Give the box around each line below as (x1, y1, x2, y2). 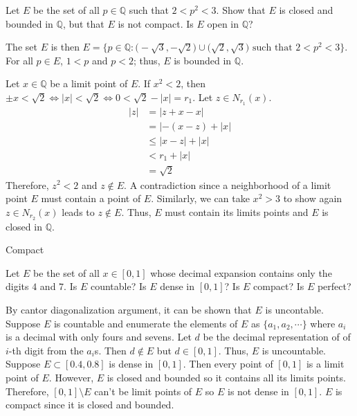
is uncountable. (262, 343, 326, 357)
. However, (48, 370, 94, 384)
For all (6, 53, 33, 67)
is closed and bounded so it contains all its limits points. (107, 370, 346, 384)
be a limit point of (50, 76, 128, 91)
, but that (62, 16, 104, 30)
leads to (62, 204, 95, 219)
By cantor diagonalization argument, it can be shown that (6, 302, 252, 316)
